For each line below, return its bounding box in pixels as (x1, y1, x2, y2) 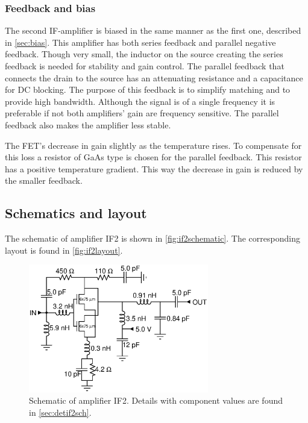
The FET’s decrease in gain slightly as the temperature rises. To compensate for (5, 139, 302, 151)
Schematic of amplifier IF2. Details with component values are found (29, 394, 283, 407)
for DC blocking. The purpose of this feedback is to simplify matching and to (5, 83, 291, 96)
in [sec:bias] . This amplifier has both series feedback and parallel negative (5, 36, 276, 48)
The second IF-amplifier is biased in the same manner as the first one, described (5, 24, 301, 37)
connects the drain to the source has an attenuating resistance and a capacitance (5, 71, 303, 84)
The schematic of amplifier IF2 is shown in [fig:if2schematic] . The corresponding (5, 232, 300, 245)
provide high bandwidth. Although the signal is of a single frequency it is (5, 95, 275, 107)
